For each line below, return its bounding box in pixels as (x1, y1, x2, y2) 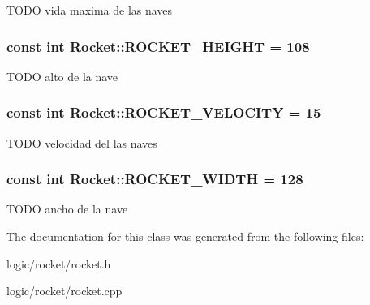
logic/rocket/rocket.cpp (6, 282, 123, 299)
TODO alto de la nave (6, 67, 118, 84)
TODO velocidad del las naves (6, 134, 157, 151)
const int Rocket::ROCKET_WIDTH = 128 (6, 169, 303, 189)
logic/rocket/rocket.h (6, 255, 111, 272)
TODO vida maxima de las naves (6, 2, 173, 18)
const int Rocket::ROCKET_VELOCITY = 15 (6, 102, 321, 122)
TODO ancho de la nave (6, 200, 128, 217)
